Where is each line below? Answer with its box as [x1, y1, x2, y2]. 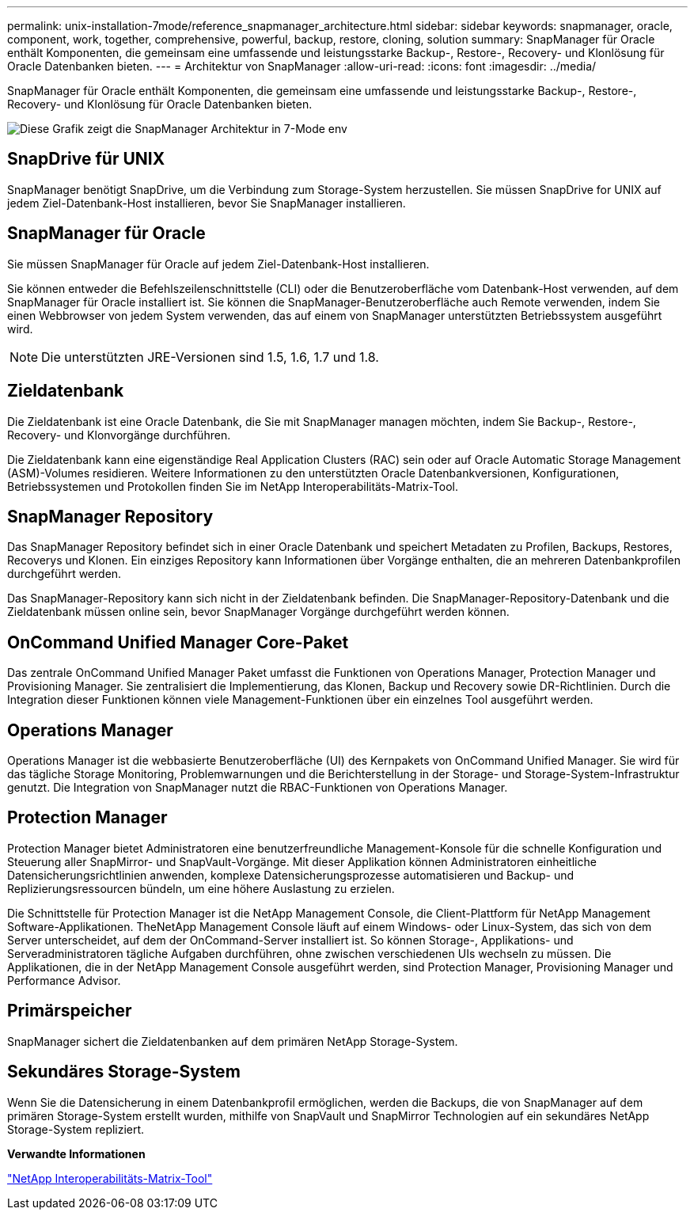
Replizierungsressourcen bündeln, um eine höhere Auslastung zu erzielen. [7, 881, 395, 895]
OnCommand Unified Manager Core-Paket [7, 632, 349, 652]
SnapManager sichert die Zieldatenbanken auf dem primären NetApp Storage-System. [7, 1034, 458, 1048]
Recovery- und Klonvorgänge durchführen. [7, 427, 231, 442]
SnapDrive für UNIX [7, 149, 165, 169]
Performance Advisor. [7, 973, 121, 987]
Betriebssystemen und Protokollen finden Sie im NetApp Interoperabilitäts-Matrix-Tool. [7, 479, 459, 493]
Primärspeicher [7, 1001, 132, 1021]
